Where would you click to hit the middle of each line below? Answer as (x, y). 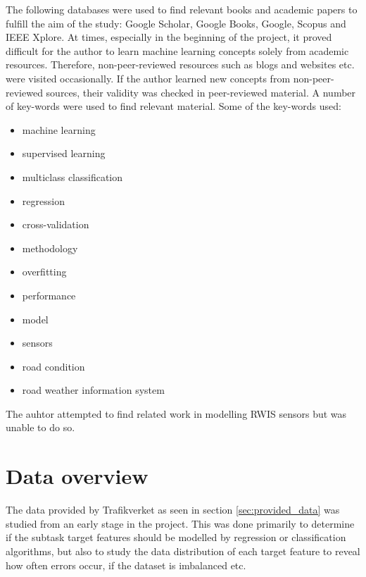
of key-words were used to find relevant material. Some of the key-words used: (173, 106)
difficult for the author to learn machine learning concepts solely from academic (177, 50)
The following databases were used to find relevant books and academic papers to (182, 9)
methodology (50, 248)
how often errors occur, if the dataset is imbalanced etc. (126, 565)
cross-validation (56, 224)
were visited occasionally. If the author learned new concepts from (148, 78)
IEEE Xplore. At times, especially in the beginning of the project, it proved (169, 37)
